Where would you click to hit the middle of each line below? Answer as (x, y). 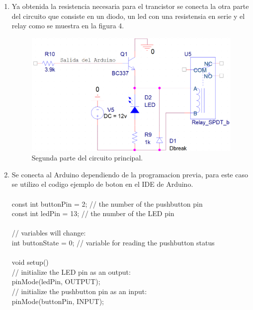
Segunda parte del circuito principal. (87, 158)
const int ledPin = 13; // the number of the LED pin (93, 213)
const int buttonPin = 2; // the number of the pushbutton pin (107, 203)
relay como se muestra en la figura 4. (68, 26)
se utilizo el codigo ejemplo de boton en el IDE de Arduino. (102, 184)
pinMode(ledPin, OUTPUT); (56, 281)
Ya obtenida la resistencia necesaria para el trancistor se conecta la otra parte (130, 6)
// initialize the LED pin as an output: (71, 271)
